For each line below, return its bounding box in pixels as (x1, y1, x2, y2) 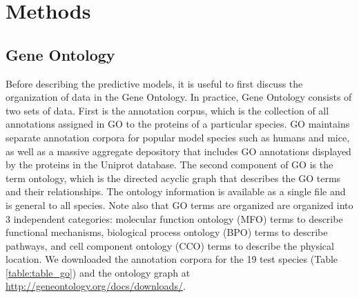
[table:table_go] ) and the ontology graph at (6, 265, 191, 279)
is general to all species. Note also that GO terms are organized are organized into (6, 197, 353, 212)
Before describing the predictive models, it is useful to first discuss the (6, 76, 303, 90)
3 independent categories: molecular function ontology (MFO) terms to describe (6, 211, 343, 226)
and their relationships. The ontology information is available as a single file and (6, 184, 346, 199)
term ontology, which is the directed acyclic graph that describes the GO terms (6, 170, 341, 185)
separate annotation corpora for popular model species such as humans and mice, (6, 130, 350, 144)
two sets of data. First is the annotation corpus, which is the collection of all (6, 103, 329, 117)
